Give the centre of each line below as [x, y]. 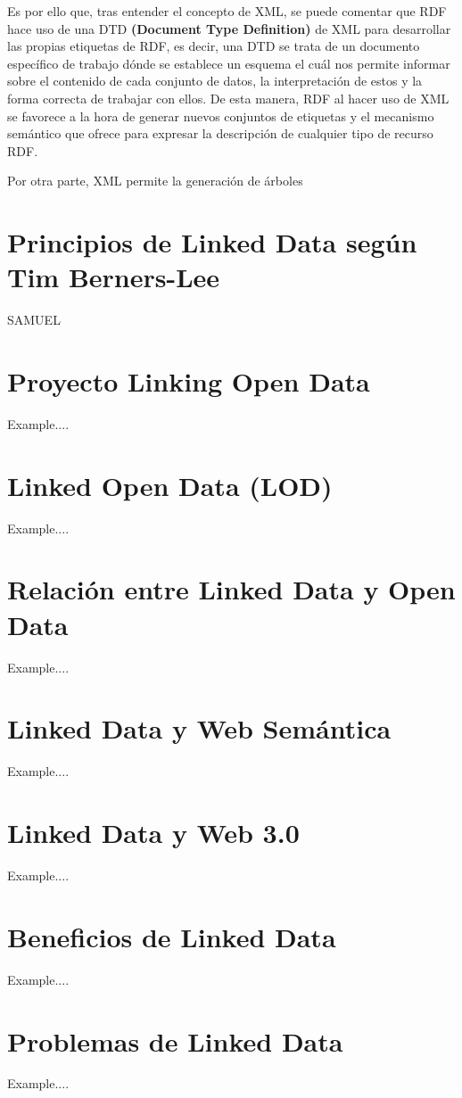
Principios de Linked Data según [212, 242]
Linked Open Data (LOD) [170, 485]
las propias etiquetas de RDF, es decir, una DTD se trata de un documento [214, 46]
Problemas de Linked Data [175, 1040]
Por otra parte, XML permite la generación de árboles [155, 181]
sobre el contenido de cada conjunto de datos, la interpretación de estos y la [215, 81]
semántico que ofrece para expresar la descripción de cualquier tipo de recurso [220, 133]
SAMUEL [34, 320]
